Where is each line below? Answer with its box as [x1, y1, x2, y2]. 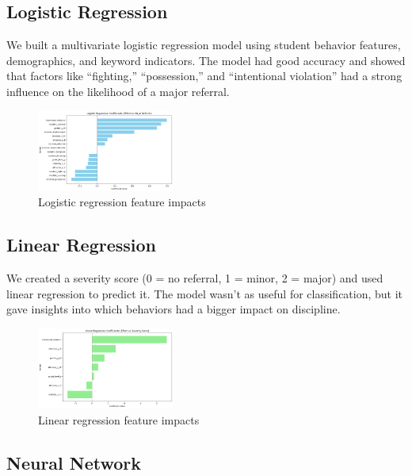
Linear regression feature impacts [38, 411, 200, 428]
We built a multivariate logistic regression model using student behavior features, [6, 36, 401, 53]
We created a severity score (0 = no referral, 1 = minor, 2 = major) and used [6, 270, 383, 286]
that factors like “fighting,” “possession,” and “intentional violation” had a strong [6, 67, 402, 84]
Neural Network [6, 450, 142, 474]
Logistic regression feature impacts [38, 194, 206, 210]
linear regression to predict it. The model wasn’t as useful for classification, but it [6, 285, 403, 301]
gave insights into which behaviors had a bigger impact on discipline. [6, 301, 341, 317]
